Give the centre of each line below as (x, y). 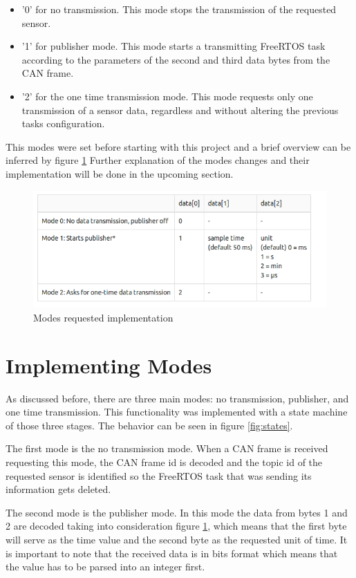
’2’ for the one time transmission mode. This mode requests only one (167, 96)
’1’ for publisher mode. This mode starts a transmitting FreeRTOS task (174, 46)
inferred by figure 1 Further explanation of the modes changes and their (158, 160)
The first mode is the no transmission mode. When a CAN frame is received (167, 448)
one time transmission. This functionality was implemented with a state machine (177, 412)
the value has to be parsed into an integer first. (105, 567)
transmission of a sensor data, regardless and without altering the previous (180, 110)
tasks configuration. (63, 123)
